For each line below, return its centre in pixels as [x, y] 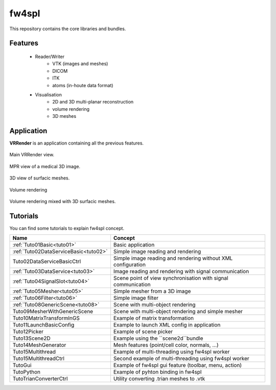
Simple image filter [136, 298]
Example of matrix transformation [154, 318]
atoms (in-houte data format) [83, 85]
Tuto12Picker [28, 332]
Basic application [134, 245]
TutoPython [27, 372]
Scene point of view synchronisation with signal [171, 278]
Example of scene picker [143, 332]
